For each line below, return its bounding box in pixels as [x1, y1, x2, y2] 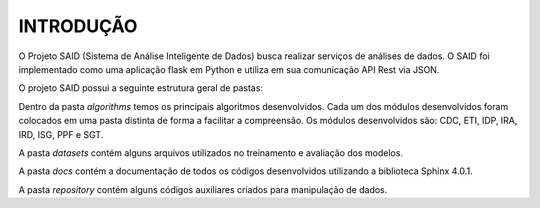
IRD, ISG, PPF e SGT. [18, 128, 104, 140]
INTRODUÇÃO [18, 15, 138, 37]
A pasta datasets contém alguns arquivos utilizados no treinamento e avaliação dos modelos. [18, 146, 404, 159]
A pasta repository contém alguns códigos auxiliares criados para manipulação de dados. [18, 183, 388, 195]
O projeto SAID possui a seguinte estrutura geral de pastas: [18, 82, 264, 94]
